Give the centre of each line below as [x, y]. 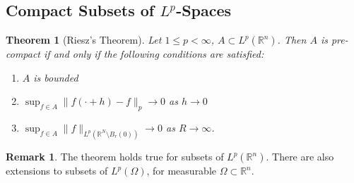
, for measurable [182, 171]
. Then [292, 40]
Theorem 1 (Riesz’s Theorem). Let [84, 40]
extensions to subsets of [57, 171]
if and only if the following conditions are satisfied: [154, 54]
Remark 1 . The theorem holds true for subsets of [115, 157]
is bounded [56, 77]
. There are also [300, 157]
